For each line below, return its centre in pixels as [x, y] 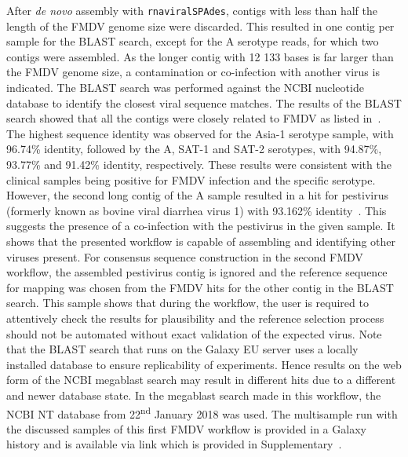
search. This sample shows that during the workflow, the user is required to [188, 303]
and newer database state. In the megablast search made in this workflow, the [194, 395]
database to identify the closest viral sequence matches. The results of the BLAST [204, 102]
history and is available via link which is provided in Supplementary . [174, 444]
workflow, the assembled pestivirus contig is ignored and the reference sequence [197, 272]
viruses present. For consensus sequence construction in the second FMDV [185, 256]
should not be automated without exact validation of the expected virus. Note [194, 333]
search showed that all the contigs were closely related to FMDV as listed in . [194, 118]
